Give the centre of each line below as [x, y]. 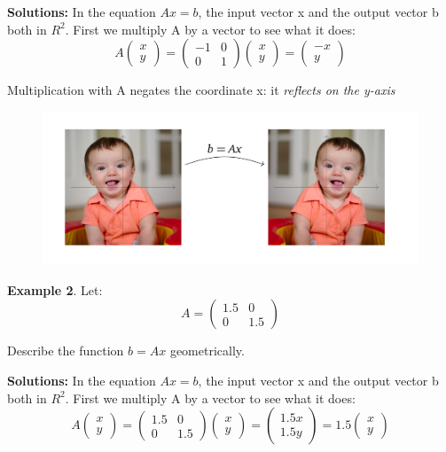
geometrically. [207, 351]
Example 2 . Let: [55, 289]
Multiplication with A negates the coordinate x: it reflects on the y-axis [201, 90]
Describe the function [66, 351]
